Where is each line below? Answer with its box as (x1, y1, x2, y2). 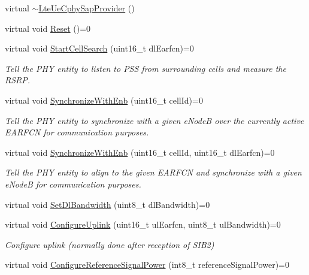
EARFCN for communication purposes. (5, 126, 149, 138)
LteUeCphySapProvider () (38, 2, 135, 14)
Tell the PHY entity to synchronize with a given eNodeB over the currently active (5, 114, 304, 126)
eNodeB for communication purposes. (5, 177, 141, 190)
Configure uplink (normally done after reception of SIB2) (5, 238, 214, 250)
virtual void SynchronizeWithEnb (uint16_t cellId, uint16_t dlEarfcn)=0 (5, 146, 275, 158)
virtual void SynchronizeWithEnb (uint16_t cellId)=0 (5, 93, 203, 106)
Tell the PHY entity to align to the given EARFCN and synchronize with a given (5, 166, 302, 179)
